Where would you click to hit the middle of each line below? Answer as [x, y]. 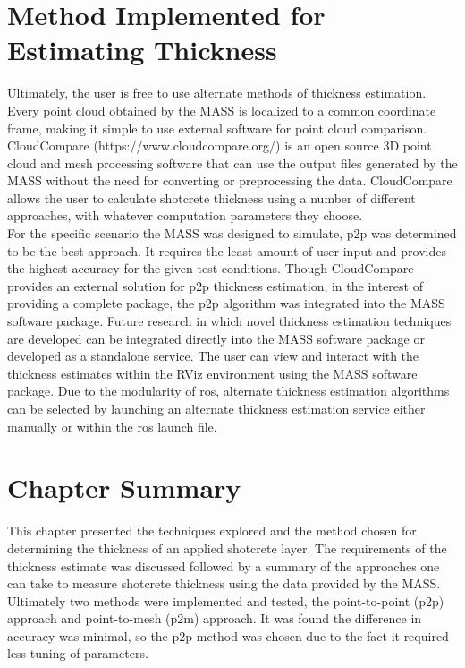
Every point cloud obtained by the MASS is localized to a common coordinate [222, 110]
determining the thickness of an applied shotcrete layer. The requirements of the [227, 548]
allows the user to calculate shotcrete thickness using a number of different [211, 197]
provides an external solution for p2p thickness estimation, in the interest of [215, 285]
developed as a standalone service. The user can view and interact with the [213, 356]
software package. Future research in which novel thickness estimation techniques [229, 321]
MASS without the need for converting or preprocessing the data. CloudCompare [230, 180]
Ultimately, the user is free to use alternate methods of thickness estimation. [217, 93]
